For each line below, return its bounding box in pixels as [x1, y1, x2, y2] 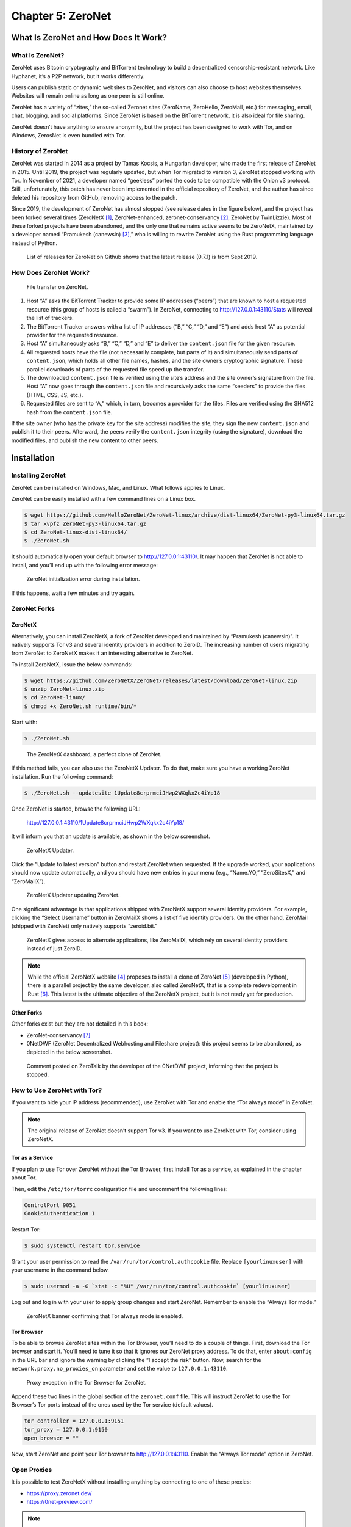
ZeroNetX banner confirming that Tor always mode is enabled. [26, 1312, 183, 1319]
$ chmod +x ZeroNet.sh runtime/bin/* [24, 702, 137, 710]
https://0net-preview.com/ [26, 1498, 93, 1506]
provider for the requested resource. [26, 332, 118, 338]
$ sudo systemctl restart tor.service [24, 1242, 140, 1249]
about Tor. [11, 1174, 37, 1181]
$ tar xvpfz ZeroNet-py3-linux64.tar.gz [24, 520, 146, 527]
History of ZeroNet [11, 147, 68, 155]
